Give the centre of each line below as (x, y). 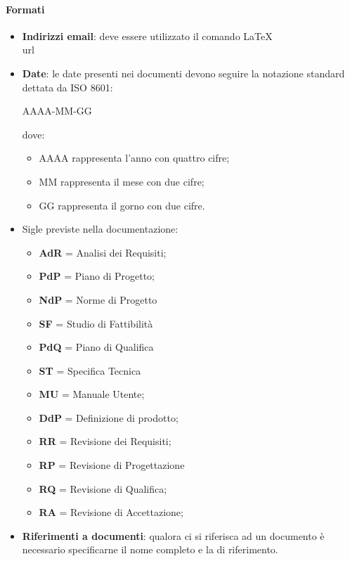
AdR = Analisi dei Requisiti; (103, 252)
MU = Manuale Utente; (92, 394)
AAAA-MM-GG (57, 111)
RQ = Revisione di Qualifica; (103, 488)
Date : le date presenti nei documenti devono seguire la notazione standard (183, 73)
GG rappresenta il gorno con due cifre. (122, 205)
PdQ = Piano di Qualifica (96, 347)
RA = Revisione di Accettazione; (111, 512)
